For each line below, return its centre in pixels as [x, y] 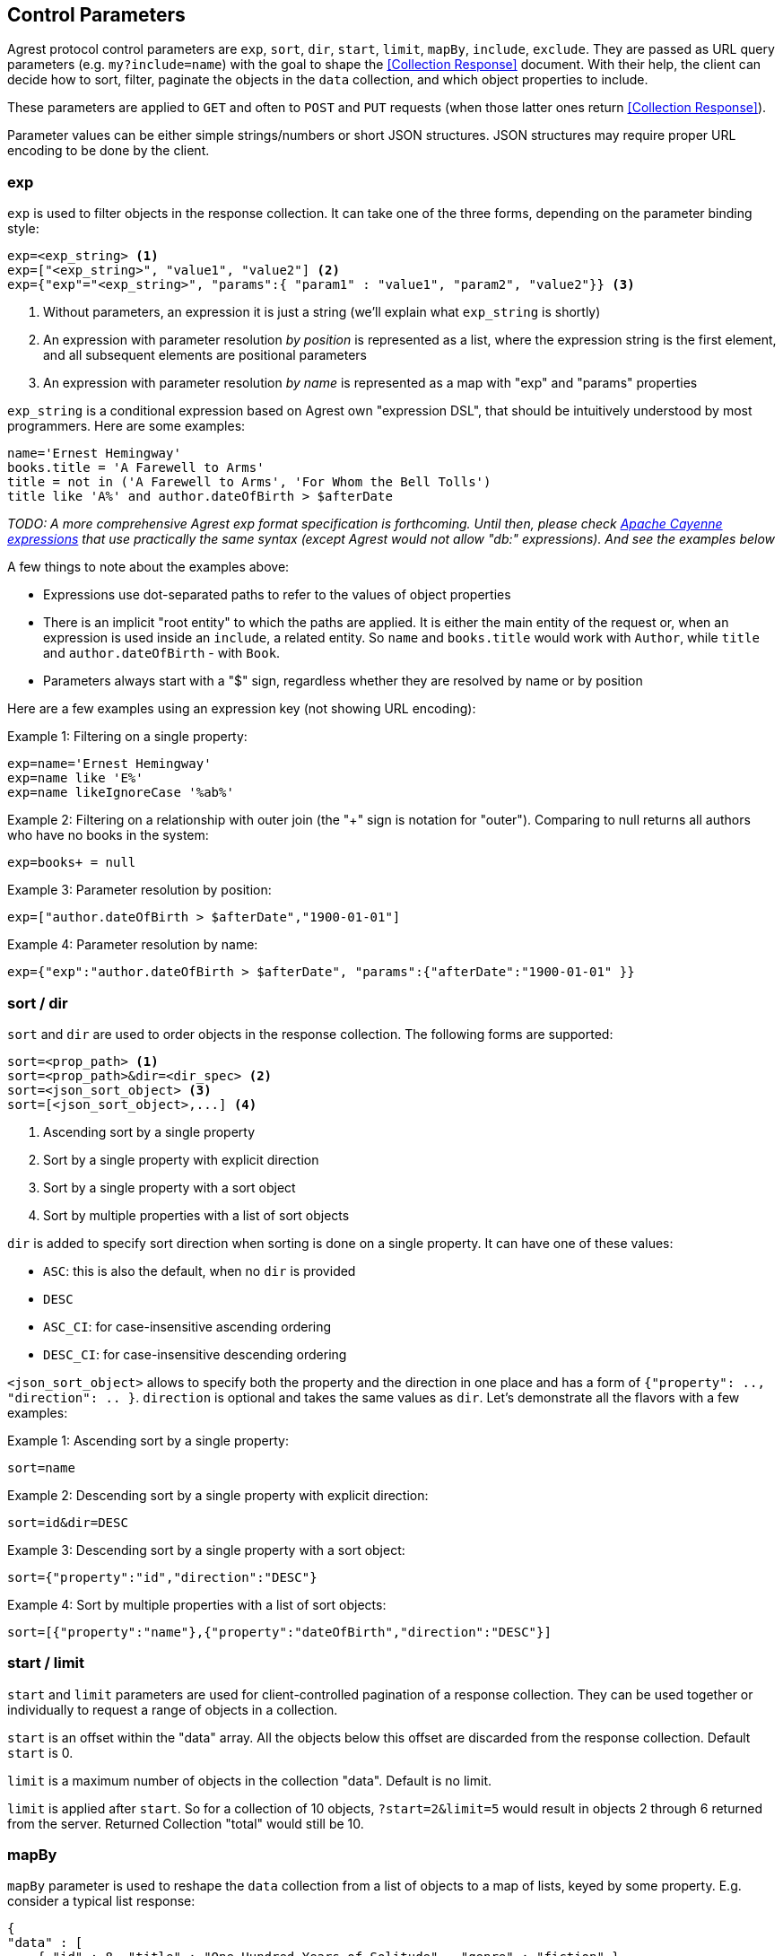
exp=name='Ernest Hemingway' [109, 764]
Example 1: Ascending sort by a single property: [148, 1440]
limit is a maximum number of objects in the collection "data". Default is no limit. [249, 1780]
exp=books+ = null [72, 863]
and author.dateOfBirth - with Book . [162, 653]
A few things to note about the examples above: [148, 567]
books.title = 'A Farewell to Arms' [136, 468]
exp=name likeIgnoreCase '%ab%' [121, 793]
